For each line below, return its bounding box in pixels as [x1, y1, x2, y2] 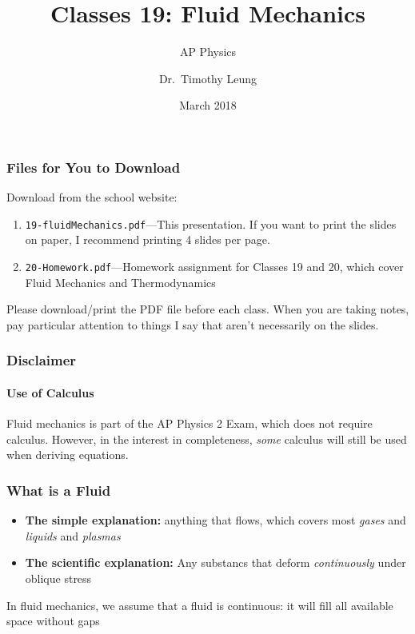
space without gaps [6, 612, 100, 629]
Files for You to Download [6, 157, 181, 177]
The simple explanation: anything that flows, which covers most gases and [25, 512, 406, 528]
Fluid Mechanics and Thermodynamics [25, 273, 216, 290]
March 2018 [179, 97, 237, 114]
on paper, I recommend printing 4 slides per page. [25, 231, 270, 248]
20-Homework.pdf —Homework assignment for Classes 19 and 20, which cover [25, 258, 404, 275]
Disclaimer [6, 350, 77, 370]
